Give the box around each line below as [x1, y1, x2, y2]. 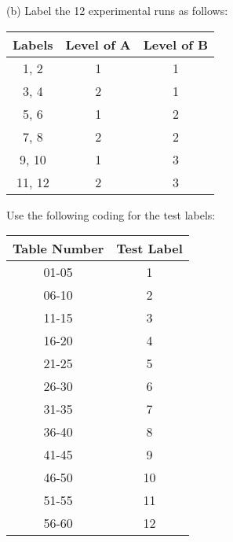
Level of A [65, 35, 131, 53]
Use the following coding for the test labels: [6, 206, 216, 223]
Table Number [13, 239, 104, 258]
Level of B [143, 35, 209, 53]
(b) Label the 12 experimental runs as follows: [6, 2, 228, 18]
